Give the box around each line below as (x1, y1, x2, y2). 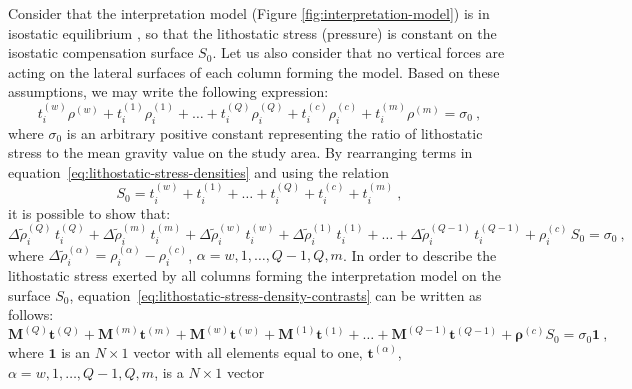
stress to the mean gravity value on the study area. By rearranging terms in (8, 142, 473, 163)
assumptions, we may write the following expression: (8, 81, 329, 102)
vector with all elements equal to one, (133, 341, 363, 362)
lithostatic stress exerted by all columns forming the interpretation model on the (8, 265, 501, 286)
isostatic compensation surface (8, 42, 194, 63)
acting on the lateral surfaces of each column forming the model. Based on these (8, 61, 500, 82)
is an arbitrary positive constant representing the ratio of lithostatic (66, 122, 483, 143)
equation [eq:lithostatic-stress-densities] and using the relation (8, 161, 389, 182)
